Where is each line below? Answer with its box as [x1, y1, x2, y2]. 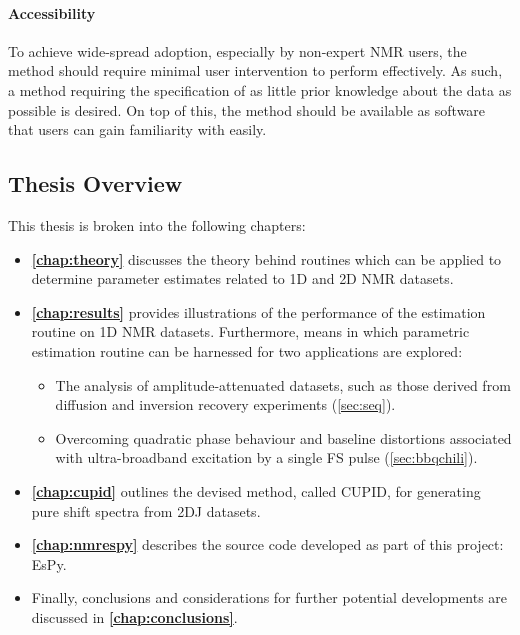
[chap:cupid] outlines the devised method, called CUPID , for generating [31, 480, 481, 501]
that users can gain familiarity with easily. [8, 119, 267, 140]
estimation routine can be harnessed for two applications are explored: [31, 340, 463, 361]
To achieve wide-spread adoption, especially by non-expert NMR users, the [8, 40, 467, 61]
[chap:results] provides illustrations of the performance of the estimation [31, 301, 486, 322]
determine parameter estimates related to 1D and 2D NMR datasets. [31, 268, 454, 289]
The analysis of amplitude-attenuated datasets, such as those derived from [55, 374, 511, 395]
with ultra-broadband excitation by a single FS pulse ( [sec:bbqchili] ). [55, 447, 478, 468]
